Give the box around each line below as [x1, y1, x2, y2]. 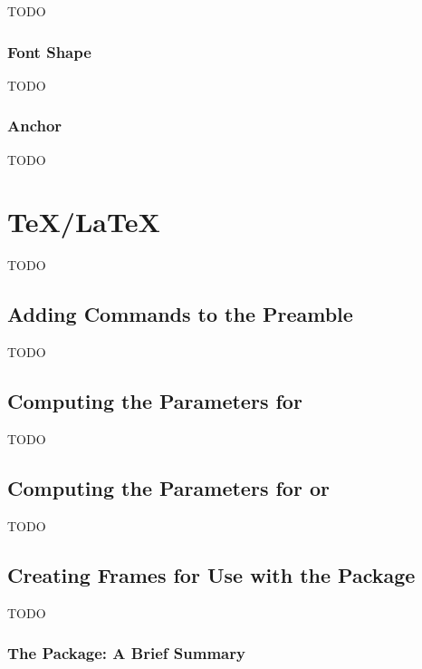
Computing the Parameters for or [7, 473, 330, 501]
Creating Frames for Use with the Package [7, 560, 416, 588]
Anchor [7, 114, 62, 137]
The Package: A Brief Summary [7, 642, 245, 664]
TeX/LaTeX [7, 203, 160, 240]
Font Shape [7, 40, 91, 63]
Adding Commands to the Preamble [7, 300, 353, 328]
